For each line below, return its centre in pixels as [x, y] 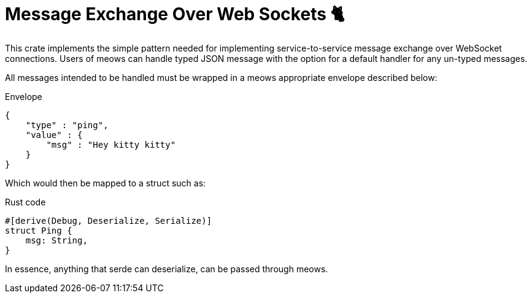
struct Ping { [39, 230]
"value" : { [54, 135]
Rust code [25, 202]
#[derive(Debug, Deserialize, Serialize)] [109, 220]
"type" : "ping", [67, 125]
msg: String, [56, 240]
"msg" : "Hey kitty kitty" [111, 144]
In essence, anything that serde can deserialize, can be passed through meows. [167, 269]
